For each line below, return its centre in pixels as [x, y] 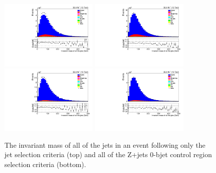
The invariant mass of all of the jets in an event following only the [105, 144]
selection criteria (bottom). [45, 164]
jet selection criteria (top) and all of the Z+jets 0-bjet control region [108, 154]
